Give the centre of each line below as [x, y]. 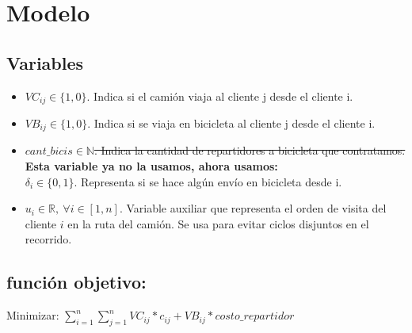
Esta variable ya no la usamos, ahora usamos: [151, 166]
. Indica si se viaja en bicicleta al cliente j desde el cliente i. [231, 123]
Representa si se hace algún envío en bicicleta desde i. [212, 181]
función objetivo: [76, 282]
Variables [45, 62]
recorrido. [48, 239]
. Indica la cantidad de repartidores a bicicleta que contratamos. [250, 150]
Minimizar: [33, 315]
